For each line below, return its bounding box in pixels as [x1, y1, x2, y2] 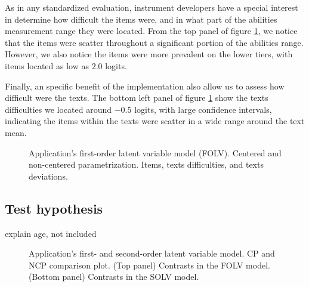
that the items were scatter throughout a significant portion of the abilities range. [5, 36, 304, 48]
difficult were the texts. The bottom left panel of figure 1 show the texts [5, 91, 268, 104]
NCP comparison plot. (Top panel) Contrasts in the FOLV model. [29, 258, 270, 271]
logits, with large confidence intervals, [134, 103, 272, 115]
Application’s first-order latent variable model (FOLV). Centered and [29, 146, 282, 159]
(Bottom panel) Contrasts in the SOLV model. [29, 270, 199, 283]
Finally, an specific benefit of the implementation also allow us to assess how [5, 79, 285, 92]
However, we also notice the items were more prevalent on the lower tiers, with [5, 48, 293, 60]
